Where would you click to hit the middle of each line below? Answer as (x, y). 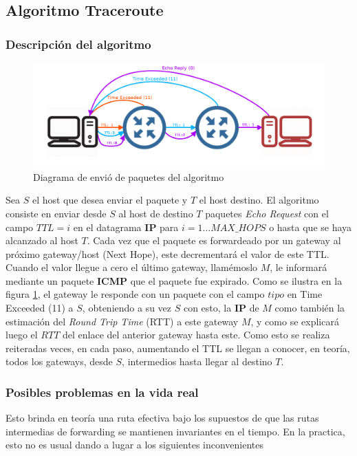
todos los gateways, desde (59, 361)
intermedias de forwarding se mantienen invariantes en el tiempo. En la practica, (175, 431)
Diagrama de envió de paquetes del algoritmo (129, 176)
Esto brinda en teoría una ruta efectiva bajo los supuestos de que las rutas (162, 418)
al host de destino (156, 213)
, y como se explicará (295, 321)
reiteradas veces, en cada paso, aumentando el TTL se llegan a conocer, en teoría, (178, 348)
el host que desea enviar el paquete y (110, 200)
